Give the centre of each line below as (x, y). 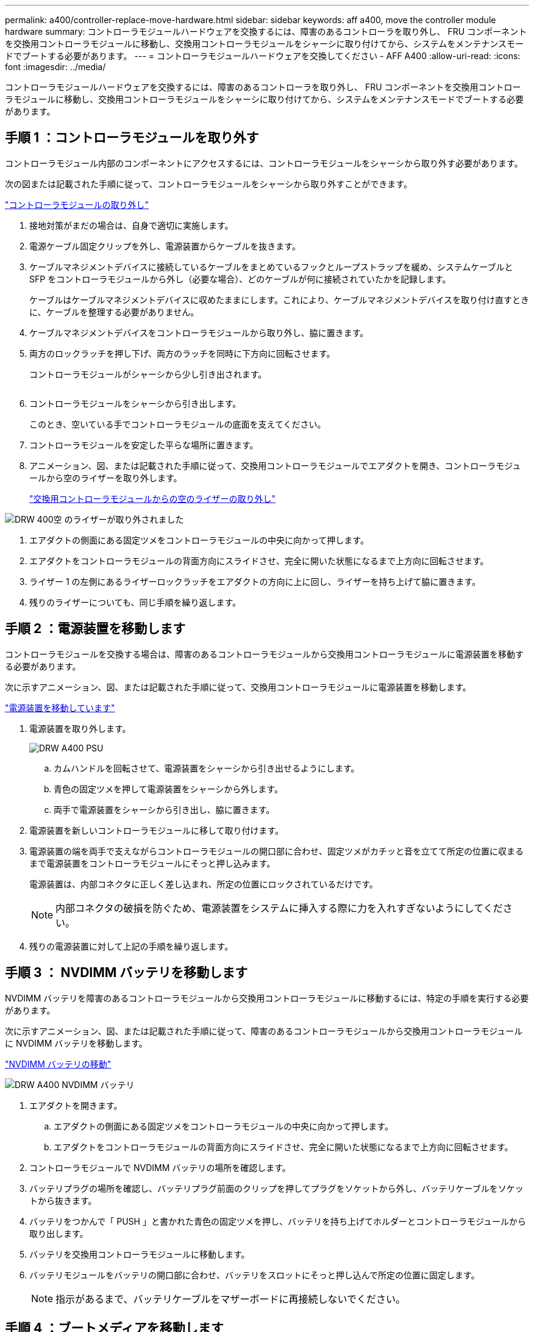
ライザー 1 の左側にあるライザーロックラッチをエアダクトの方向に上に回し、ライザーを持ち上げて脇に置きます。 (255, 581)
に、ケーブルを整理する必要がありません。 (114, 312)
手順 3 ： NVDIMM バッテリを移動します (126, 973)
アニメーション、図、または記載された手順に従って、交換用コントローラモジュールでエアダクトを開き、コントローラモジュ (275, 465)
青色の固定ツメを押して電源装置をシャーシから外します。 (168, 789)
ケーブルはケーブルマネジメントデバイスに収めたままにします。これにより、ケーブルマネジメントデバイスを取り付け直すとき (279, 299)
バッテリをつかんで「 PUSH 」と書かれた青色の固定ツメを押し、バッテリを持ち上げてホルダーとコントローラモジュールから (278, 1221)
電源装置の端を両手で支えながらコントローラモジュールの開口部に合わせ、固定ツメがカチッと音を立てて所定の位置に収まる (277, 851)
